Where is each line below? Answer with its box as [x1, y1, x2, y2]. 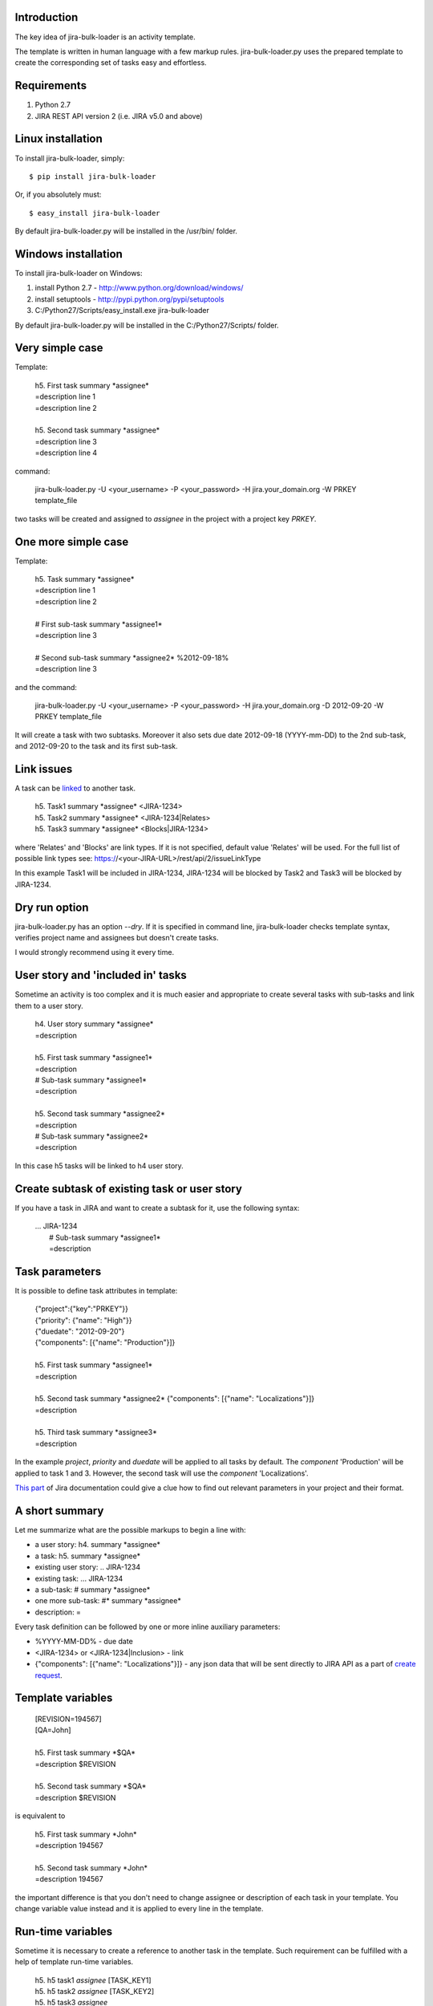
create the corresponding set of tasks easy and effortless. [14, 58, 208, 67]
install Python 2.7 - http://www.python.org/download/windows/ [34, 283, 244, 293]
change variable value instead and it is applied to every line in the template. [14, 1903, 264, 1913]
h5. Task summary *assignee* [34, 575, 135, 584]
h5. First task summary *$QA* [34, 1748, 136, 1757]
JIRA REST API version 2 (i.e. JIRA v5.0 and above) [34, 111, 204, 120]
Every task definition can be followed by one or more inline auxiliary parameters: [14, 1622, 281, 1632]
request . [34, 1670, 63, 1680]
